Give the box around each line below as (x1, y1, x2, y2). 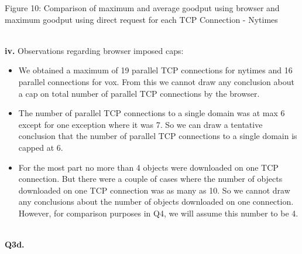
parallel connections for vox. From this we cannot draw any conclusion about (18, 75, 294, 87)
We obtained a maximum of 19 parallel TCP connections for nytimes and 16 (18, 64, 293, 76)
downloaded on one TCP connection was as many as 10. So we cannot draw (18, 184, 290, 196)
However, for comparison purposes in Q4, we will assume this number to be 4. (18, 206, 298, 219)
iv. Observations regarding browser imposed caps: (5, 44, 184, 56)
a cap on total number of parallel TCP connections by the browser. (18, 87, 260, 99)
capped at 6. (18, 141, 63, 153)
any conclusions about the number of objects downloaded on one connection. (18, 195, 294, 208)
